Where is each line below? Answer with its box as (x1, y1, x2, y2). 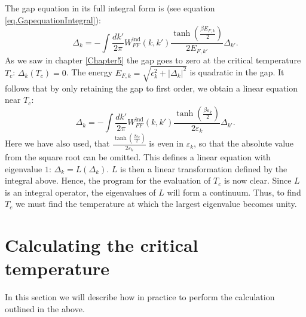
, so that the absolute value (194, 137, 294, 150)
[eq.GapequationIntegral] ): (5, 13, 101, 26)
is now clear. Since (224, 174, 292, 187)
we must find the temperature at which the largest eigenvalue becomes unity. (15, 197, 297, 210)
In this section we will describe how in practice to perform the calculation (5, 291, 275, 303)
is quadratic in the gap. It (189, 66, 284, 78)
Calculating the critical (5, 233, 198, 257)
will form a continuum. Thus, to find (167, 185, 301, 198)
